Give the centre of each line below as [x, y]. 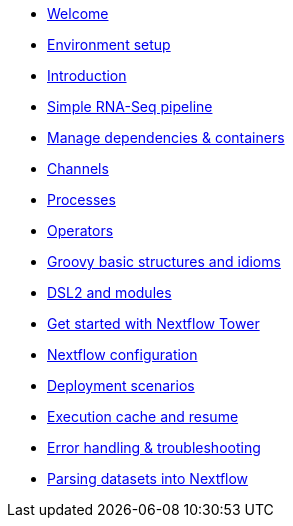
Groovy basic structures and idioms [164, 261]
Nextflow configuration [122, 354]
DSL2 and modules [109, 292]
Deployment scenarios [121, 385]
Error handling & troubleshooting [154, 447]
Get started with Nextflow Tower [153, 323]
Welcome [78, 13]
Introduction [87, 75]
